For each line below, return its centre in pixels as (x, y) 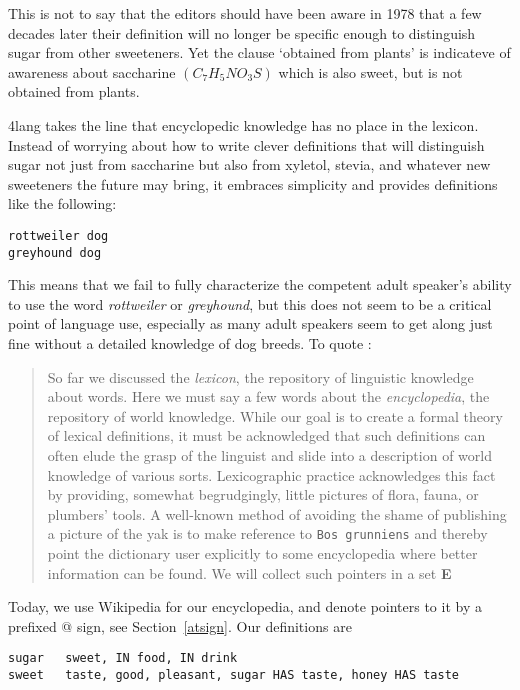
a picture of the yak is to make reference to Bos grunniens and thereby (267, 533)
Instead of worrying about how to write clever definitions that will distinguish (246, 144)
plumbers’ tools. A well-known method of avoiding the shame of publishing (277, 513)
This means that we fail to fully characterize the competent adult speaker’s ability (260, 284)
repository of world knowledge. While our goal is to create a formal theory (275, 415)
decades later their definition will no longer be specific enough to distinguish (242, 32)
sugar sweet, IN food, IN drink (123, 658)
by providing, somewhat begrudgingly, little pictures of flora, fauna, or (263, 494)
